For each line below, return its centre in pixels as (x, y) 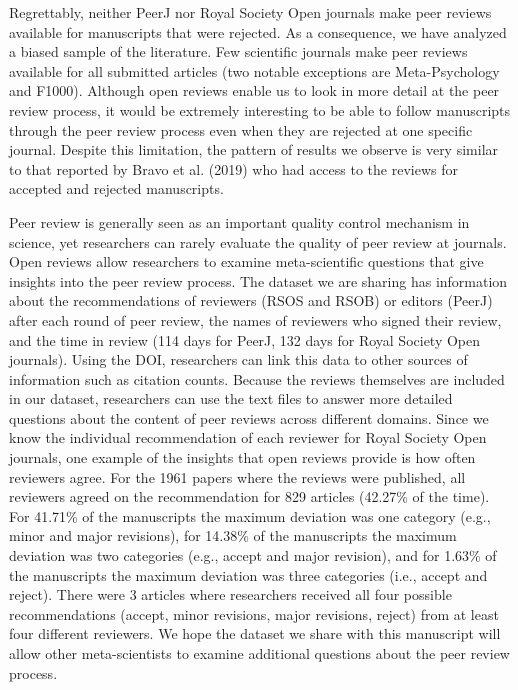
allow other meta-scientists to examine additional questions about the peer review (259, 653)
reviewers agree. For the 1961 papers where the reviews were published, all (237, 476)
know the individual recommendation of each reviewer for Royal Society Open (248, 437)
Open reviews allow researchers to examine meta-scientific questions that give (246, 261)
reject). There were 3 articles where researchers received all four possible (230, 594)
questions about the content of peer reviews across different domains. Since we (249, 417)
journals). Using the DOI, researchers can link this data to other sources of (238, 359)
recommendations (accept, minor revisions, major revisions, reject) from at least (254, 613)
